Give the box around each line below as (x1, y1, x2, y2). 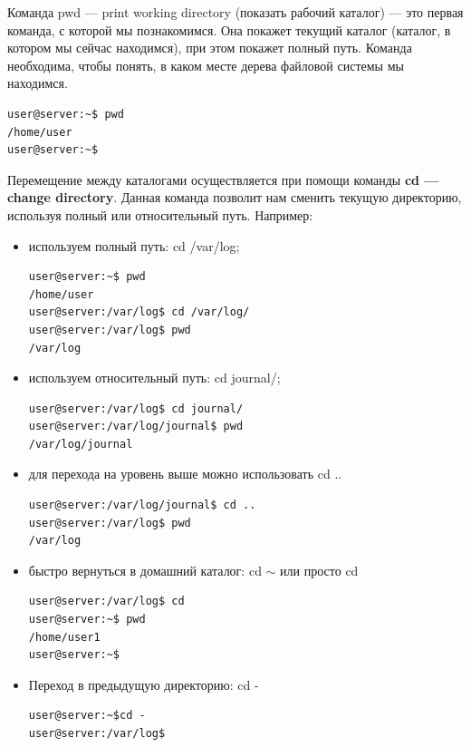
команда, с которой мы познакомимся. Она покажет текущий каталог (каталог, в (7, 20, 451, 39)
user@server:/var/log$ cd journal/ (28, 402, 244, 415)
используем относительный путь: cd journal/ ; (28, 368, 281, 387)
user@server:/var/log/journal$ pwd (28, 420, 244, 433)
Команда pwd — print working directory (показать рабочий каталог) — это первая (7, 3, 464, 21)
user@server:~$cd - (28, 709, 146, 723)
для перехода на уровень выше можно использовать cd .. (28, 464, 342, 483)
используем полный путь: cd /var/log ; (28, 236, 240, 255)
